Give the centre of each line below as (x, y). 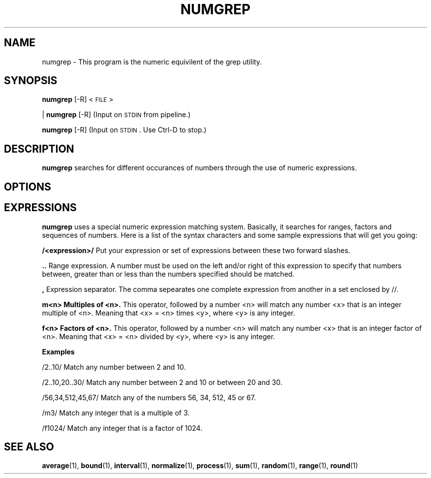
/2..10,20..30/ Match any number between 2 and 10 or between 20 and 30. (162, 382)
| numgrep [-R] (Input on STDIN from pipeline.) (116, 115)
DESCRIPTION (39, 149)
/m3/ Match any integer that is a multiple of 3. (116, 413)
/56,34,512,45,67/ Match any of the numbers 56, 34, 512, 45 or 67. (149, 397)
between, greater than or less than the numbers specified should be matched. (168, 274)
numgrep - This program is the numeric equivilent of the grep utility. (152, 62)
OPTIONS (28, 187)
